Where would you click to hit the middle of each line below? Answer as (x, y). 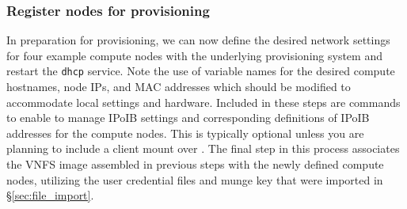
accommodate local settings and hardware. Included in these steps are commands (203, 102)
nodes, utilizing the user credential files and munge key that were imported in (195, 179)
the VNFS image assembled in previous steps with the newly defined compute (195, 164)
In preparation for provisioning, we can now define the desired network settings (198, 40)
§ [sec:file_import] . (50, 195)
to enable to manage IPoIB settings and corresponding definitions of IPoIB (188, 118)
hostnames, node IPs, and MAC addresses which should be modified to (179, 87)
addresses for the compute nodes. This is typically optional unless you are (185, 133)
